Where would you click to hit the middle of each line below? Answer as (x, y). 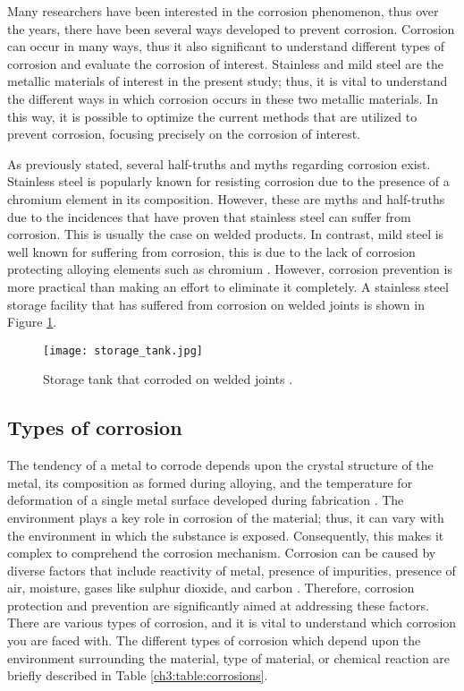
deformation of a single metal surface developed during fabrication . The (206, 500)
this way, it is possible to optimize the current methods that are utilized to (212, 116)
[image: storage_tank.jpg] (123, 350)
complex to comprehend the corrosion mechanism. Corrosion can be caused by (222, 553)
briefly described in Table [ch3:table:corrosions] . (138, 675)
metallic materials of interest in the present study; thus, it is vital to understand (228, 81)
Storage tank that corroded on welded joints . (168, 379)
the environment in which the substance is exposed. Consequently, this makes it (226, 535)
